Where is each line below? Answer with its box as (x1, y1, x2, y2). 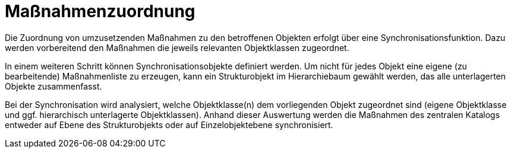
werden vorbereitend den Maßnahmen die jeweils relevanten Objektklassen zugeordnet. (5, 42, 349, 53)
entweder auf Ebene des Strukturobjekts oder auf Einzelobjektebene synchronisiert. (5, 119, 333, 130)
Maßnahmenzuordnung (5, 1, 195, 21)
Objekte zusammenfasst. (5, 81, 102, 91)
